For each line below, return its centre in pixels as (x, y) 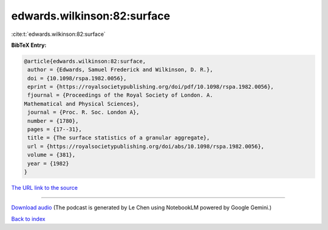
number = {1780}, (53, 121)
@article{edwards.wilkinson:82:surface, (85, 61)
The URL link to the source (45, 187)
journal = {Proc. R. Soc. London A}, (84, 112)
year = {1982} (48, 163)
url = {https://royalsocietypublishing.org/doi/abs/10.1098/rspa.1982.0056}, (146, 146)
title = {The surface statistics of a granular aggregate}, (119, 138)
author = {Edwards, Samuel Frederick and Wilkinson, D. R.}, (120, 70)
